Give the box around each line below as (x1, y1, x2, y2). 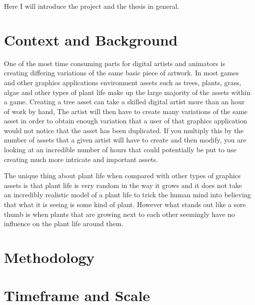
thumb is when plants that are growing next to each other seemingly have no (4, 209, 235, 219)
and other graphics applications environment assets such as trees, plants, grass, (4, 77, 241, 87)
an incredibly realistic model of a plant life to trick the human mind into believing (4, 189, 251, 200)
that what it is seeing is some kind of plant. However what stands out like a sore (4, 199, 246, 210)
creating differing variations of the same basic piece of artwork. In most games (4, 68, 239, 78)
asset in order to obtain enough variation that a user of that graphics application (4, 116, 247, 126)
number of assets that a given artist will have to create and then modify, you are (4, 135, 246, 145)
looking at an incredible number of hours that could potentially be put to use (4, 144, 236, 155)
